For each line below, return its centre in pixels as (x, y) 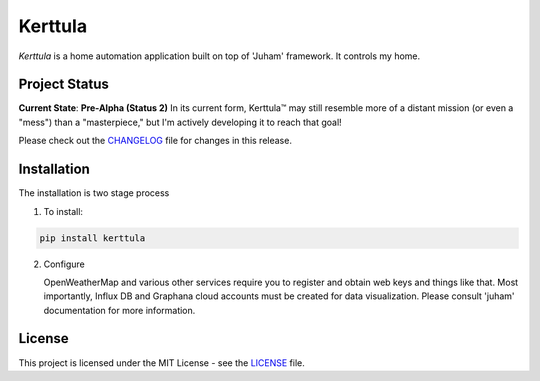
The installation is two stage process (94, 193)
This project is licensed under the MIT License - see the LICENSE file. (161, 362)
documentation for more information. (119, 310)
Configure (64, 264)
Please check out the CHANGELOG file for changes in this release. (155, 141)
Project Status (64, 84)
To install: (63, 211)
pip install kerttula (92, 238)
